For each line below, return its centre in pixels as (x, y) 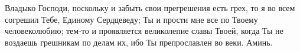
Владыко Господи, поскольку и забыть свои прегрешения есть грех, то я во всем (150, 8)
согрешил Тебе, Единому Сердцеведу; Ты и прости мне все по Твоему (131, 19)
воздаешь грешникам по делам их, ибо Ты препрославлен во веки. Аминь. (139, 42)
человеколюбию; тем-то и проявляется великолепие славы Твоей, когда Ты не (144, 31)
